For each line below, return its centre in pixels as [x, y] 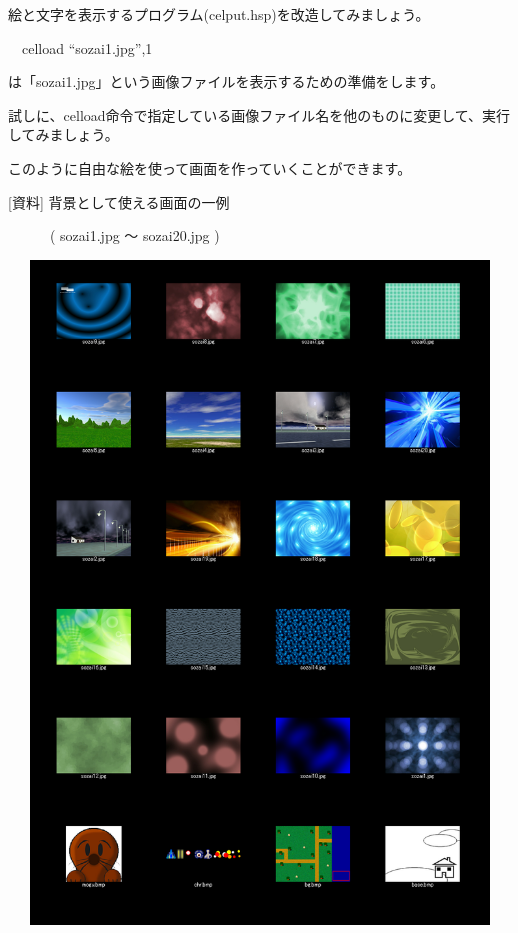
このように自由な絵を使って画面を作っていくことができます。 [210, 167]
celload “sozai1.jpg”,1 [87, 47]
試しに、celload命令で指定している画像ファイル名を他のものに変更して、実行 [259, 114]
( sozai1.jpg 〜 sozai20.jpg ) [134, 235]
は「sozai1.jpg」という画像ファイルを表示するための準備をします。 [226, 81]
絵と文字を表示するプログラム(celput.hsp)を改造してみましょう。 [219, 14]
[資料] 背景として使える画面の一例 [119, 201]
